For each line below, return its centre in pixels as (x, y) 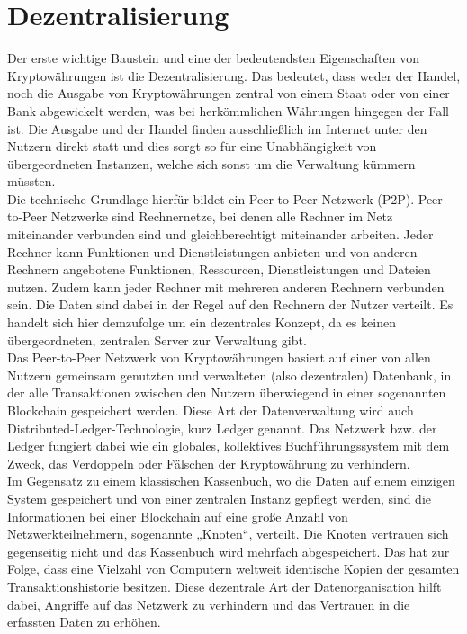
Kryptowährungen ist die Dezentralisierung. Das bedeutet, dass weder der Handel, (234, 75)
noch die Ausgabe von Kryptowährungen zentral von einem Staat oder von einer (229, 93)
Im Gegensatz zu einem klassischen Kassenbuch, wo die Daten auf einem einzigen (231, 481)
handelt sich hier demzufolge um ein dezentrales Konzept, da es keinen (202, 322)
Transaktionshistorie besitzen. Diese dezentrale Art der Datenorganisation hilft (225, 586)
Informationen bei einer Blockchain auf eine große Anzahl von (178, 516)
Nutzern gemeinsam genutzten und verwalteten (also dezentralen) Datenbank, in (229, 375)
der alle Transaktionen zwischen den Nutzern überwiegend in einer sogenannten (227, 393)
